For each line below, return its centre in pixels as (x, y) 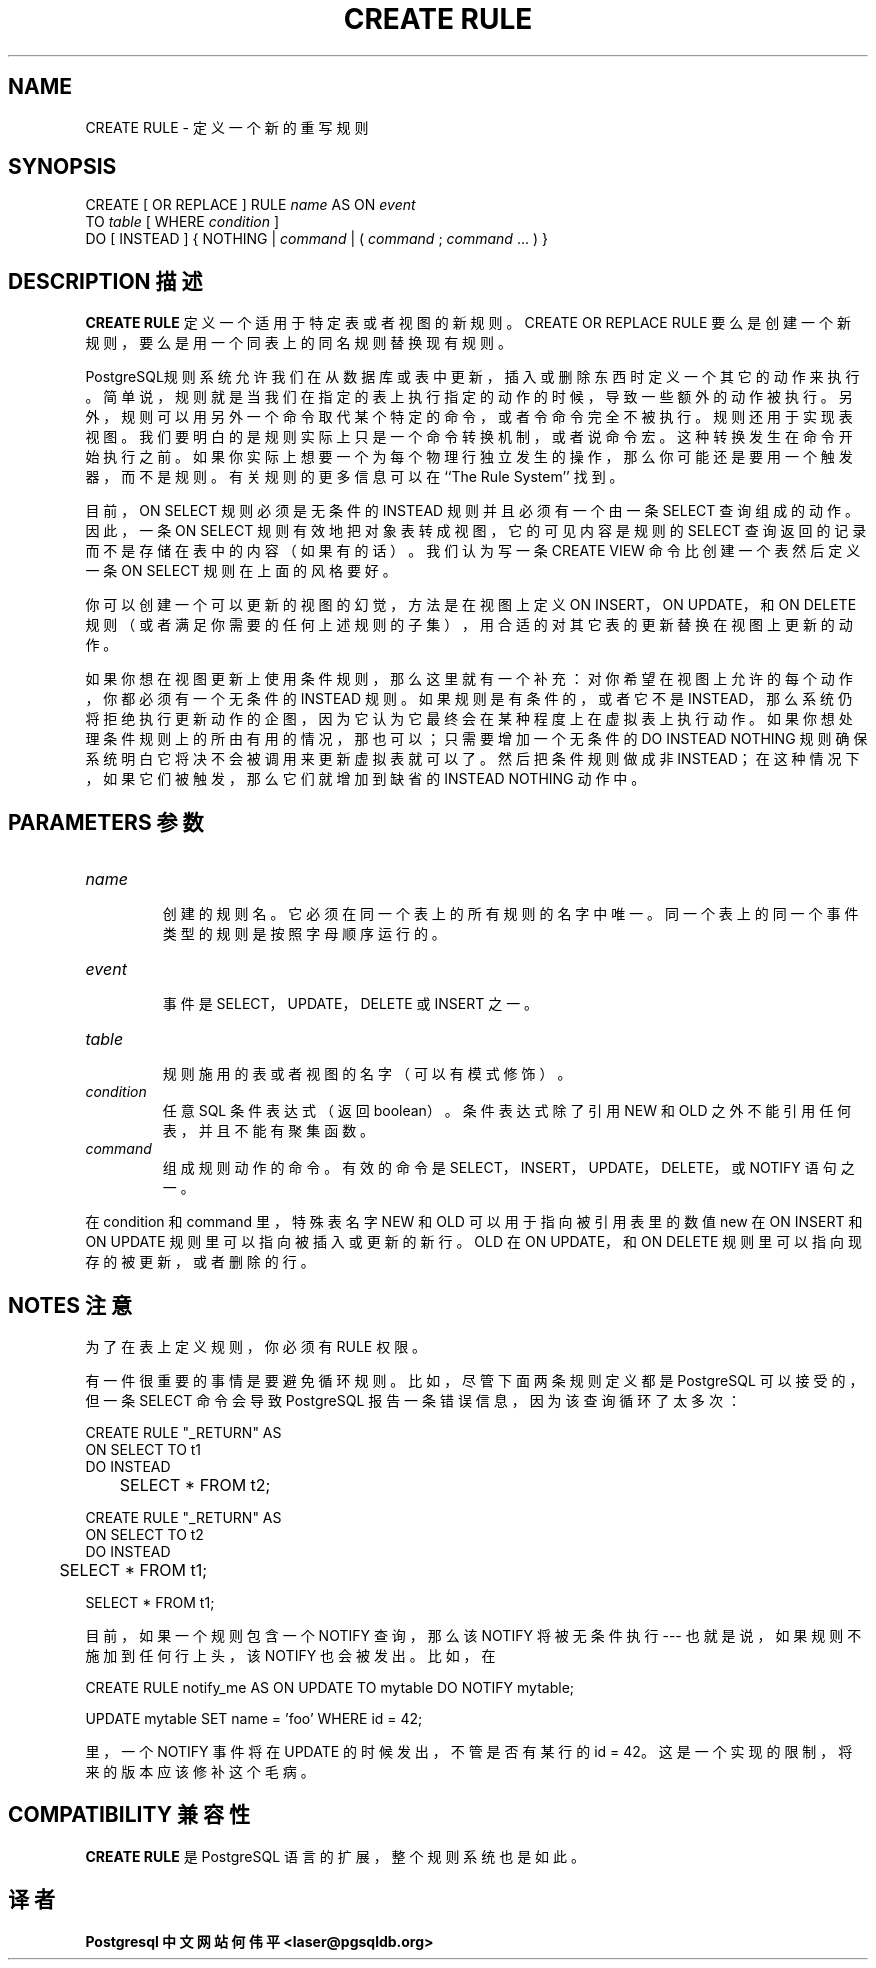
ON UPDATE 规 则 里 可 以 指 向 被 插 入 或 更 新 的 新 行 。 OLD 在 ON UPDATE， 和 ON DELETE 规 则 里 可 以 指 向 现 (473, 1242)
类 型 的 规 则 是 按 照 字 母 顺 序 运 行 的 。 (304, 934)
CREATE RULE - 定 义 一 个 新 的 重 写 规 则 (227, 127)
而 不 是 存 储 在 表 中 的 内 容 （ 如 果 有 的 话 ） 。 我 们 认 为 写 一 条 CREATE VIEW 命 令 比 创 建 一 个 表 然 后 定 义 (473, 551)
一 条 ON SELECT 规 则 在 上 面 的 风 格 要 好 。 (241, 571)
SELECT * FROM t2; (195, 1484)
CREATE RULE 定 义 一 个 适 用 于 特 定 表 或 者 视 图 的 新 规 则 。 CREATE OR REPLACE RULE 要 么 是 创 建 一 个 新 (468, 323)
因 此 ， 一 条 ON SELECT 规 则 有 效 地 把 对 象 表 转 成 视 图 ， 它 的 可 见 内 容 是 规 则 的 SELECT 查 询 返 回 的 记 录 (476, 531)
